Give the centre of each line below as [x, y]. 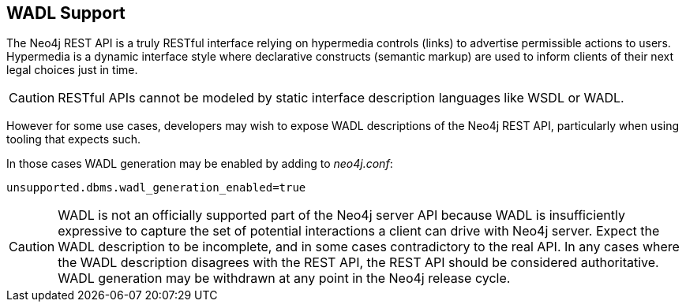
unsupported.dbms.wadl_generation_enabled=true [156, 188]
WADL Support [66, 13]
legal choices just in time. [72, 70]
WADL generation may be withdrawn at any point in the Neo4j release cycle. [284, 278]
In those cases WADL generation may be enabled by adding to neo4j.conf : [200, 164]
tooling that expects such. [74, 139]
